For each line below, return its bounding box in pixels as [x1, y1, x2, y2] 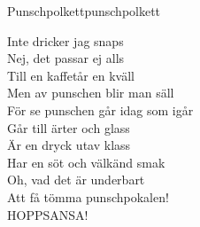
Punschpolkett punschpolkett [7, 2, 161, 20]
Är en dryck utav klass [7, 136, 131, 154]
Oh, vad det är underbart [7, 170, 145, 189]
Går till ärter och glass [7, 118, 130, 137]
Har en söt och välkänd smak [7, 153, 165, 171]
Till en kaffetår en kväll [7, 66, 135, 84]
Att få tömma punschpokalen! [7, 187, 169, 206]
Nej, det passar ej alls [7, 49, 125, 67]
